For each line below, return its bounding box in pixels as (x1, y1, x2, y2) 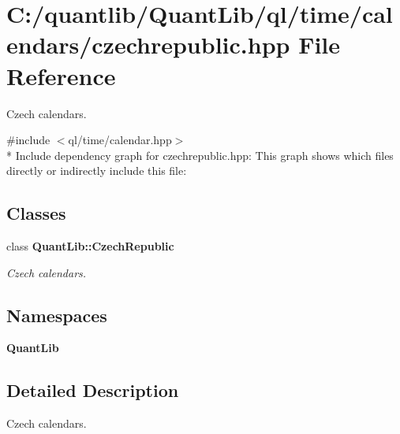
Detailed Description (6, 378, 179, 402)
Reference (6, 59, 116, 91)
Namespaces (6, 302, 107, 327)
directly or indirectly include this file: (6, 162, 187, 179)
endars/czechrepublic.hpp (6, 28, 290, 61)
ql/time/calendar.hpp (68, 132, 172, 148)
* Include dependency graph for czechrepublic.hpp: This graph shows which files (6, 147, 394, 163)
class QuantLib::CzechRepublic (6, 238, 174, 254)
